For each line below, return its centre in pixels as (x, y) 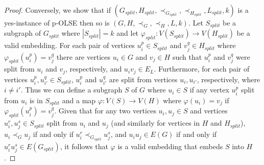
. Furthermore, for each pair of (202, 69)
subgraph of (23, 33)
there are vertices (83, 56)
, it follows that (84, 146)
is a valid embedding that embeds (170, 146)
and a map (79, 100)
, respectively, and (94, 69)
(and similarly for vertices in (155, 123)
